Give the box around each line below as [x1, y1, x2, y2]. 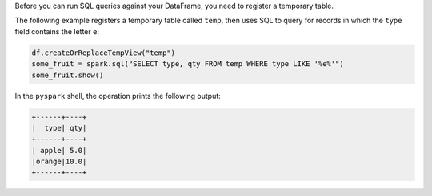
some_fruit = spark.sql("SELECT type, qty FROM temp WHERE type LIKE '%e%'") [31, 60, 344, 69]
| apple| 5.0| [31, 146, 87, 155]
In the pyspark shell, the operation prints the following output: [14, 91, 222, 100]
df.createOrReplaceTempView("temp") [31, 48, 176, 57]
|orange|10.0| [31, 157, 87, 167]
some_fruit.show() [31, 70, 104, 80]
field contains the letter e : [14, 26, 100, 36]
